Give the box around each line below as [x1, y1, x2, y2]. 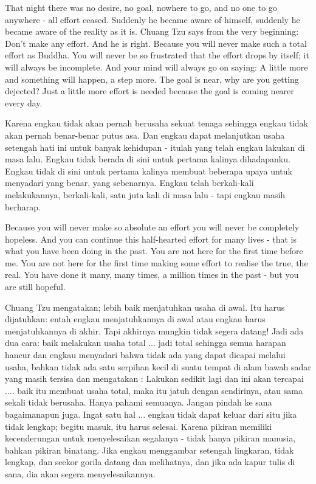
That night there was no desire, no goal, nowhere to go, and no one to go [5, 1, 277, 13]
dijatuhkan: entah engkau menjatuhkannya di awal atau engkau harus [5, 313, 266, 325]
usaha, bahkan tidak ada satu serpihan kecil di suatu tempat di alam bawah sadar [5, 360, 311, 373]
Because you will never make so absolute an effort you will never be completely [5, 221, 300, 233]
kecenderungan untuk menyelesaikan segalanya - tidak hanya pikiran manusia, [5, 432, 296, 444]
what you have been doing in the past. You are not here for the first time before [5, 244, 303, 257]
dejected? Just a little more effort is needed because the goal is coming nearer [5, 85, 294, 97]
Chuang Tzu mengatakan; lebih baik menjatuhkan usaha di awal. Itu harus [5, 300, 285, 313]
